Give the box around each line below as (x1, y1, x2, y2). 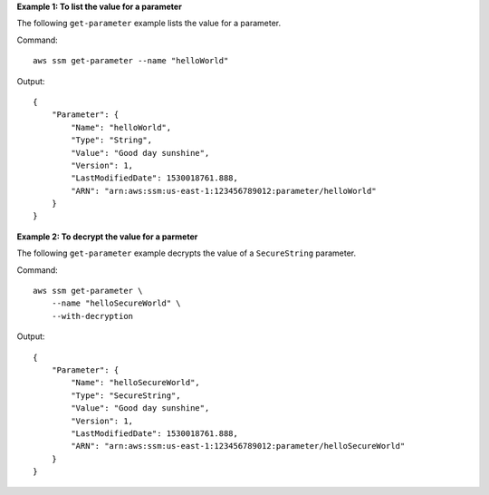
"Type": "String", (71, 135, 153, 145)
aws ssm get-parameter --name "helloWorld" (33, 55, 229, 66)
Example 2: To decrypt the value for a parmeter (16, 231, 198, 242)
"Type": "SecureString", (71, 390, 181, 401)
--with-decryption (51, 311, 134, 321)
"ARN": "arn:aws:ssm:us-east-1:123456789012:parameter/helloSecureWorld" (71, 441, 406, 451)
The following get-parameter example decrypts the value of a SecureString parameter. (16, 247, 357, 258)
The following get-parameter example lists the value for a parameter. (16, 18, 282, 29)
